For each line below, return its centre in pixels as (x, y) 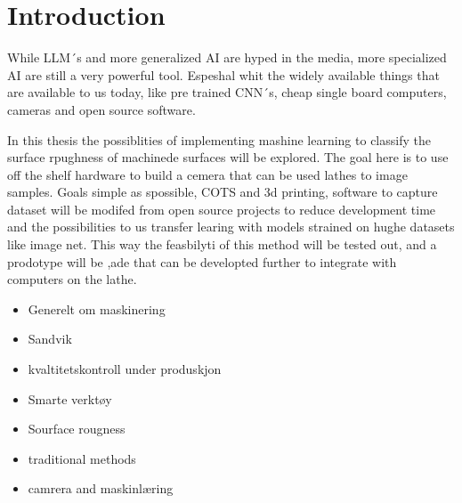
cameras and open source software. (101, 109)
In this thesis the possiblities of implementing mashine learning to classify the (219, 139)
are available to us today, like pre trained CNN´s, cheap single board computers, (227, 92)
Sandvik (50, 339)
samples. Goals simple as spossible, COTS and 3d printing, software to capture (223, 192)
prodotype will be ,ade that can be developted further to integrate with (202, 261)
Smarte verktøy (70, 398)
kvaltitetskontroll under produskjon (125, 369)
